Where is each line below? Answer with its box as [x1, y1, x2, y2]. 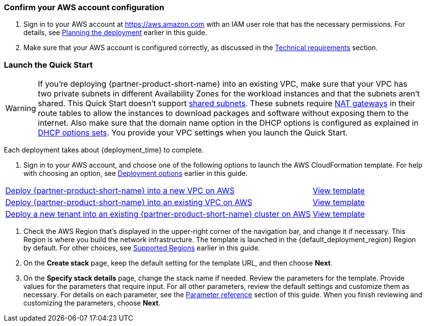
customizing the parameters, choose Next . [23, 299, 161, 307]
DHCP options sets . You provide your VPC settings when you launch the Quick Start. [38, 128, 348, 138]
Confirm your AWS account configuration [4, 2, 164, 12]
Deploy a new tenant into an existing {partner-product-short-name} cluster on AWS [5, 209, 311, 219]
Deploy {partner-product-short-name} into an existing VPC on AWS [5, 197, 252, 208]
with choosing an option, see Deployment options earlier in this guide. [23, 169, 248, 178]
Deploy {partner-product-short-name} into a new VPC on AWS [5, 186, 235, 196]
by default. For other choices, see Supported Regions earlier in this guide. [23, 244, 260, 252]
